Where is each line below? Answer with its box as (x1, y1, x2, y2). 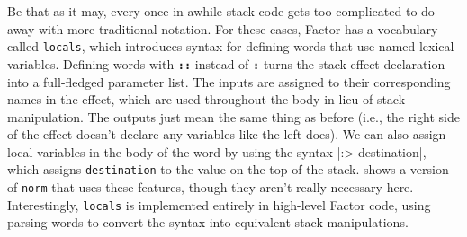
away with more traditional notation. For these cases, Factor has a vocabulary (7, 19, 438, 38)
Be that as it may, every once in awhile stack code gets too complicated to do (7, 2, 435, 20)
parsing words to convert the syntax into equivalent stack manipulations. (7, 213, 409, 232)
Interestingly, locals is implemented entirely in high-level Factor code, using (7, 195, 431, 214)
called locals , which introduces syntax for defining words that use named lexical (7, 37, 454, 56)
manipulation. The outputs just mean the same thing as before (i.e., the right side (7, 107, 460, 126)
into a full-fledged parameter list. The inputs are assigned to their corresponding (7, 72, 451, 91)
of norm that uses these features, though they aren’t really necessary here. (7, 178, 414, 197)
